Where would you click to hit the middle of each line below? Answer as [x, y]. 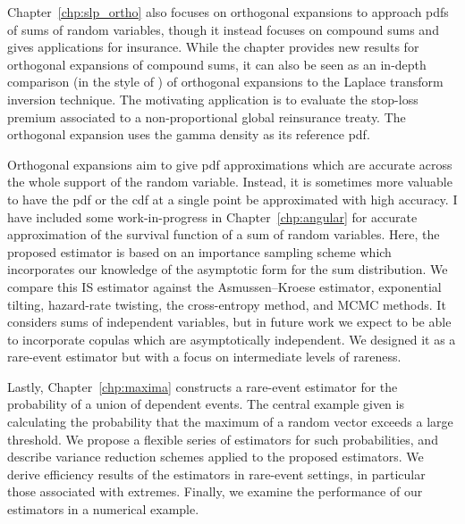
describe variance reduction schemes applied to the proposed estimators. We [216, 457]
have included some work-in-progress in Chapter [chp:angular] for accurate [212, 216]
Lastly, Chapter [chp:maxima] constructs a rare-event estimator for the [203, 386]
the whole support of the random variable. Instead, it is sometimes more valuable [230, 182]
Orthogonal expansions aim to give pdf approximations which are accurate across [230, 164]
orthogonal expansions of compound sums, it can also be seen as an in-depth [217, 64]
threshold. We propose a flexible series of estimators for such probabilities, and [223, 439]
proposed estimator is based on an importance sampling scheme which [199, 251]
